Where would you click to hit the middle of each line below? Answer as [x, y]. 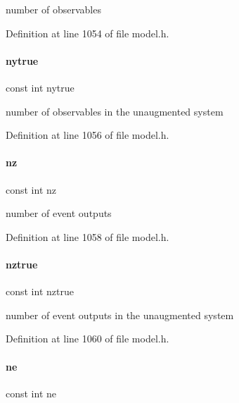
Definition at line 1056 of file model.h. [88, 135]
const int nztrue [40, 291]
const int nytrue [40, 87]
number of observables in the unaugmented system [115, 111]
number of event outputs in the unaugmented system [120, 315]
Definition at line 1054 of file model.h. [88, 33]
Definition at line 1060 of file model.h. [88, 339]
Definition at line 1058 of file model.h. [88, 236]
